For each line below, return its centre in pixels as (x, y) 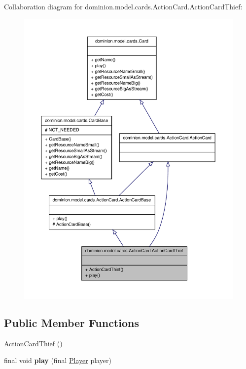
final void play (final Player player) (58, 360)
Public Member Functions (71, 323)
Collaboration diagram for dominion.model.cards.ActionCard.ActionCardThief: (123, 6)
